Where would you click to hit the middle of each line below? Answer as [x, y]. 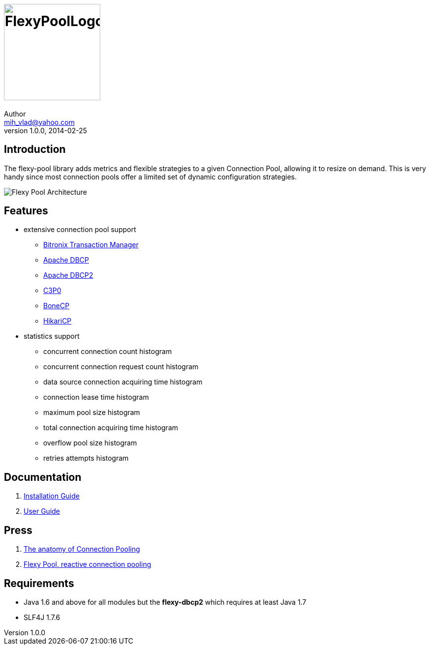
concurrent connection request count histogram [121, 367]
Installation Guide [52, 496]
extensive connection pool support [80, 230]
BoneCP [57, 306]
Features [26, 211]
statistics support [52, 336]
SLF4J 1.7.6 [42, 617]
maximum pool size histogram [92, 413]
